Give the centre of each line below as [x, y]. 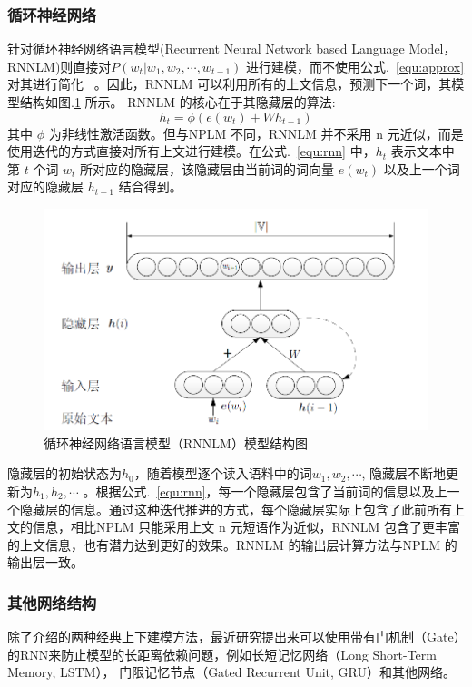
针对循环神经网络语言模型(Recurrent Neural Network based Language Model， [232, 49]
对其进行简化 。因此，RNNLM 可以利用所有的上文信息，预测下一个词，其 [230, 84]
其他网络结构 [52, 602]
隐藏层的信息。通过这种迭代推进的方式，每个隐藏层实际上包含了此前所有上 [242, 509]
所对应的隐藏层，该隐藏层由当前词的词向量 [207, 168]
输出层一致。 [45, 562]
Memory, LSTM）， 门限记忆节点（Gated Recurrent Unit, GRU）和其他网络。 [232, 672]
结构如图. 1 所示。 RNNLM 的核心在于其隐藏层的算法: [177, 102]
